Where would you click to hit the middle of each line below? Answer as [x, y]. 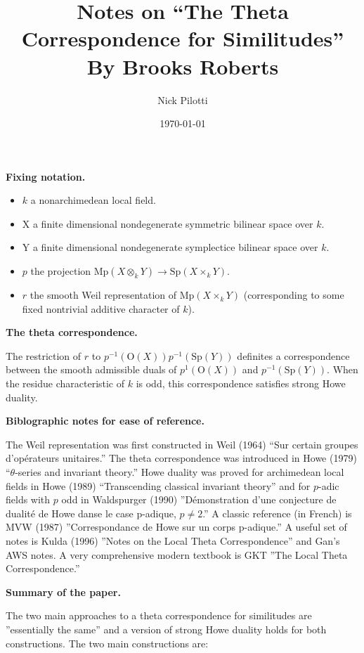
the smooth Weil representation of [103, 295]
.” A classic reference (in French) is [277, 513]
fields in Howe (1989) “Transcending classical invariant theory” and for [158, 485]
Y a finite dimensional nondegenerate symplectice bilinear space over [170, 247]
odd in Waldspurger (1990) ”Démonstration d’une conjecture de [199, 499]
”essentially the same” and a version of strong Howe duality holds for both [166, 629]
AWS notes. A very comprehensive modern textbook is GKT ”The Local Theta [177, 554]
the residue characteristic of [65, 383]
